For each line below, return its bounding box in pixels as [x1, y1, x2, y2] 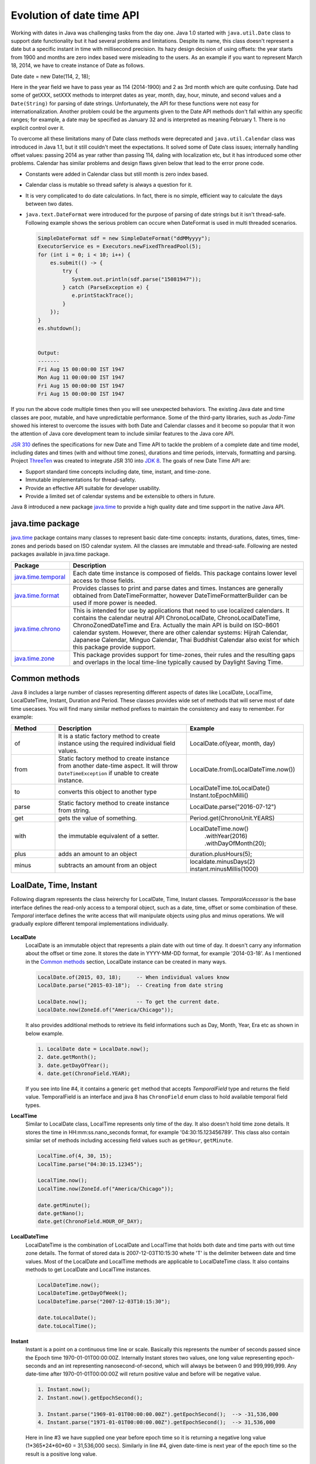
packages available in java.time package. [11, 550, 110, 557]
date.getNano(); [37, 1210, 85, 1216]
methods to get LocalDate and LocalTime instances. [25, 1265, 152, 1273]
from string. [58, 806, 91, 814]
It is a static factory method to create [58, 732, 160, 740]
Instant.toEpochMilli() [190, 791, 249, 799]
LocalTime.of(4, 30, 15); [37, 1152, 112, 1159]
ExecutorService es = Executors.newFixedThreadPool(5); [37, 243, 202, 250]
